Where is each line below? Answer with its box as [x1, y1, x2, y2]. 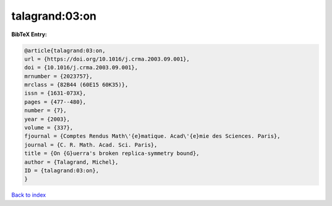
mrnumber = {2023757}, [24, 72, 93, 80]
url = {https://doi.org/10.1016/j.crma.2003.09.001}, [24, 55, 190, 63]
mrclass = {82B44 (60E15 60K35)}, [24, 82, 128, 88]
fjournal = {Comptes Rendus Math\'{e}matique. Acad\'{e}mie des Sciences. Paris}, [24, 132, 281, 140]
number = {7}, [24, 107, 67, 114]
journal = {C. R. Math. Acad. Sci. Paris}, [24, 141, 158, 148]
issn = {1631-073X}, [24, 90, 86, 97]
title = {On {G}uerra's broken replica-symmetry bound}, [24, 150, 200, 157]
